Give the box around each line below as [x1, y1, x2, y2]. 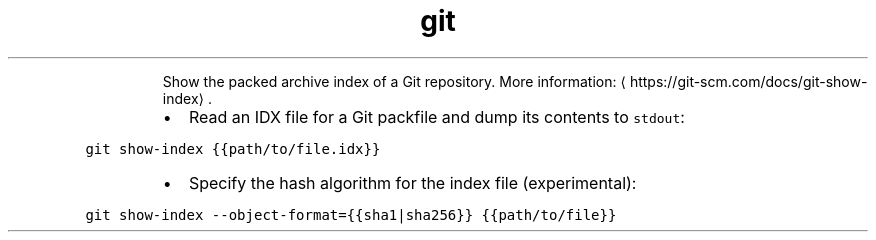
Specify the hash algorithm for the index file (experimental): [188, 172, 637, 193]
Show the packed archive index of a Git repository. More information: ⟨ [162, 72, 626, 90]
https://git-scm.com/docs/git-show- [629, 72, 868, 90]
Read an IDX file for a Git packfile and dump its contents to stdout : [188, 106, 685, 127]
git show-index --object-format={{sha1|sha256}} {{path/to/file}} [85, 206, 617, 223]
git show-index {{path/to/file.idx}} [85, 140, 381, 157]
